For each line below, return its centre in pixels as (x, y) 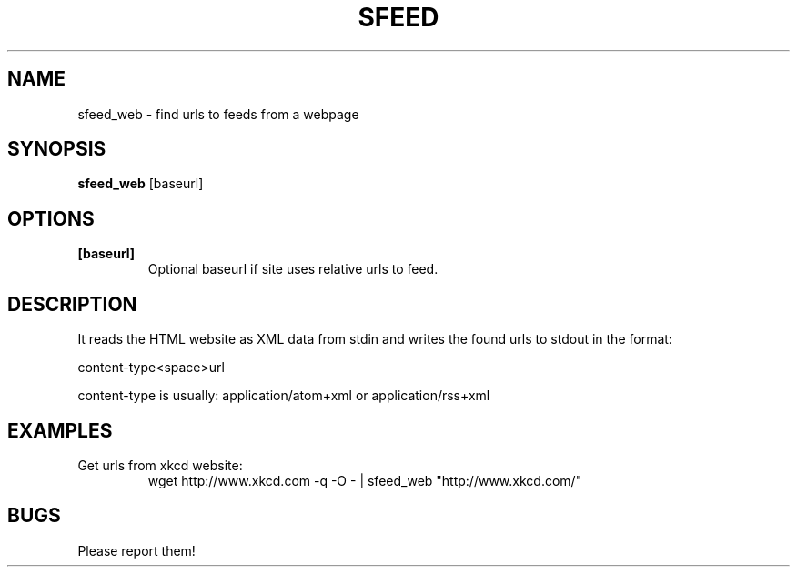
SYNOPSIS (57, 149)
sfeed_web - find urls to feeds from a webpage (218, 114)
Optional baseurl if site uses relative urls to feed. (293, 269)
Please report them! (136, 550)
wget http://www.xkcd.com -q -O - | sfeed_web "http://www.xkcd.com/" (365, 480)
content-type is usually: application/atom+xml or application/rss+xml (284, 396)
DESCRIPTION (72, 304)
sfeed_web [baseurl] (141, 184)
